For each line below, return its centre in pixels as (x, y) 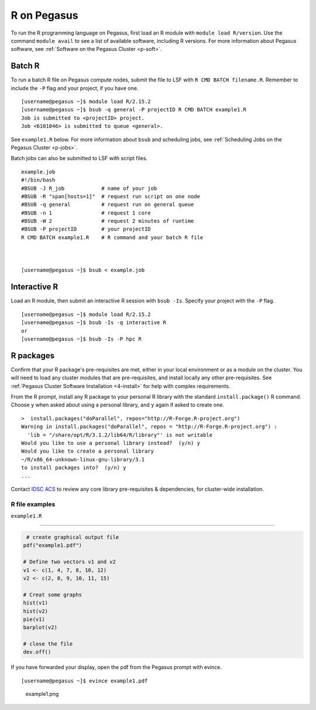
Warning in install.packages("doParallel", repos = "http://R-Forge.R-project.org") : (149, 427)
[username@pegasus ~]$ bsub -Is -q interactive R (94, 323)
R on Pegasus (44, 15)
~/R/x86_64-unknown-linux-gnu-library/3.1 (83, 459)
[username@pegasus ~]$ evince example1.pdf (85, 681)
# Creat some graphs (52, 595)
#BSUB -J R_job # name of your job (89, 188)
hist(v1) (36, 603)
